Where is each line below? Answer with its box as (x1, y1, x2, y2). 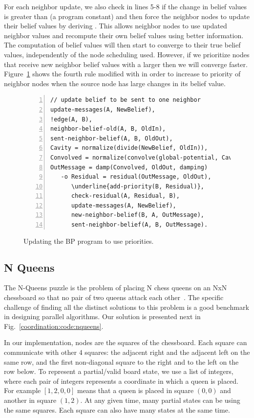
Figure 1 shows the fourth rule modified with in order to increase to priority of (4, 69, 241, 79)
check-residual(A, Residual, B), (71, 192, 180, 200)
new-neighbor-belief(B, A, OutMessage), (71, 211, 204, 219)
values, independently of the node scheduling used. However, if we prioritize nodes (4, 49, 250, 59)
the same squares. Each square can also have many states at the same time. (4, 404, 230, 415)
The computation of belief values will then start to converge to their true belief (4, 40, 241, 50)
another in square (4, 395, 57, 405)
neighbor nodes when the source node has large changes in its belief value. (4, 78, 226, 88)
